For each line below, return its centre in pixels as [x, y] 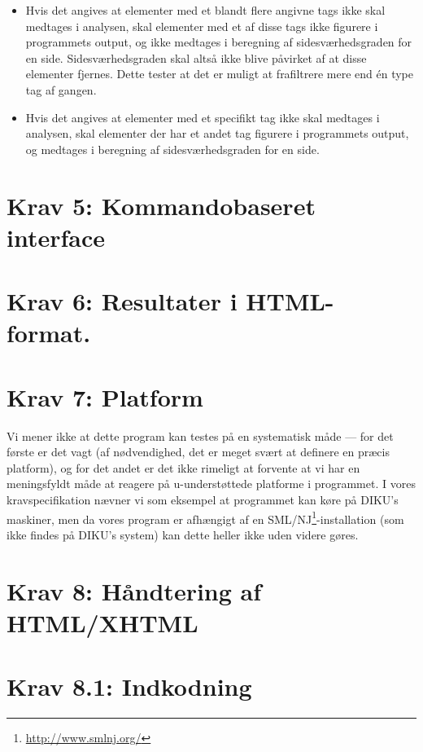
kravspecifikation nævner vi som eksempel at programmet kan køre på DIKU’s [203, 499]
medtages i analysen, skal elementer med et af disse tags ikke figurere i [202, 26]
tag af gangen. [61, 89]
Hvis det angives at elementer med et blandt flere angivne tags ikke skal [205, 10]
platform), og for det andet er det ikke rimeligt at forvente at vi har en [183, 467]
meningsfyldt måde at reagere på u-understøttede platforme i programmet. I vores [211, 484]
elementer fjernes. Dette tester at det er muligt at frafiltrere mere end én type [220, 74]
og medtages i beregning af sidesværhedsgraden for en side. [172, 149]
